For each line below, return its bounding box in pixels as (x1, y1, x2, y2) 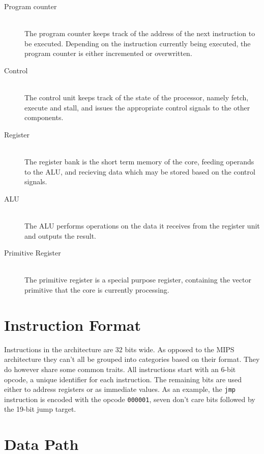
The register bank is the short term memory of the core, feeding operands (24, 156, 254, 167)
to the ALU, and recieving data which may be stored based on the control (24, 166, 255, 177)
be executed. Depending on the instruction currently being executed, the (24, 38, 251, 48)
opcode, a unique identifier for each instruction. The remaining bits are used (4, 374, 242, 384)
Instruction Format (4, 314, 141, 335)
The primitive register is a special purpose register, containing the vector (24, 274, 251, 285)
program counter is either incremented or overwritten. (24, 48, 192, 59)
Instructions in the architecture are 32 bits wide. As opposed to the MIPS (4, 344, 234, 354)
